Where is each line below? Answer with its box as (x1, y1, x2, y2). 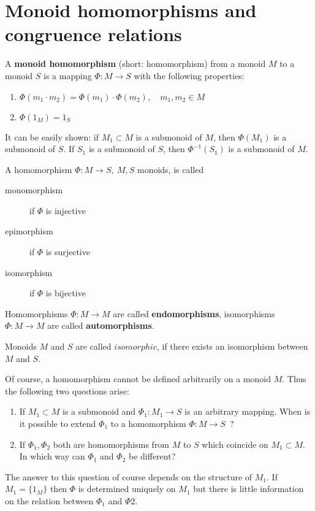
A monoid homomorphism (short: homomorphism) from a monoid (5, 57, 266, 70)
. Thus (282, 372, 306, 385)
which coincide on (202, 437, 268, 450)
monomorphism (5, 183, 63, 196)
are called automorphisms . (47, 319, 154, 332)
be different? (129, 450, 176, 463)
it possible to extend (19, 417, 96, 429)
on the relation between (5, 494, 94, 507)
